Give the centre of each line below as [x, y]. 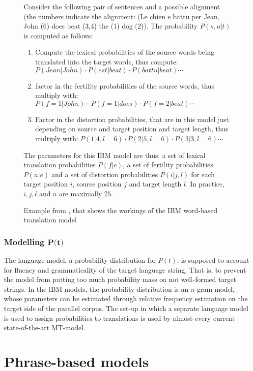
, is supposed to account [213, 260]
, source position [97, 184]
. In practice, [205, 184]
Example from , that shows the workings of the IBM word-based [121, 210]
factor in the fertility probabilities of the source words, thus [125, 85]
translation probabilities [60, 165]
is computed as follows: [58, 35]
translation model [50, 220]
